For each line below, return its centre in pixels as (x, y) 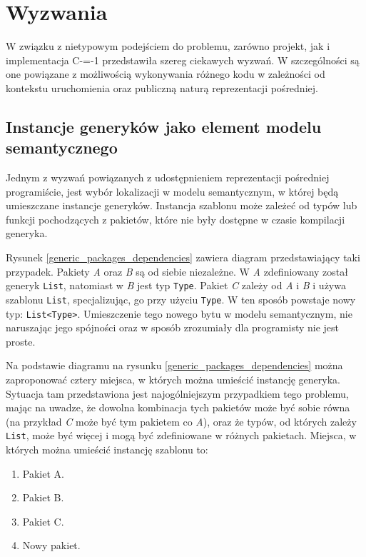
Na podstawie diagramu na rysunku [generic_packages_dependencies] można (174, 365)
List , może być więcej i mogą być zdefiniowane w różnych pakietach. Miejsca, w (181, 435)
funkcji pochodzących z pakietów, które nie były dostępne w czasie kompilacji (176, 219)
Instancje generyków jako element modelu (164, 126)
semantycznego (62, 147)
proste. (21, 341)
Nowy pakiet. (51, 545)
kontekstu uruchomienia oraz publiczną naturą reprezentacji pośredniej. (162, 87)
